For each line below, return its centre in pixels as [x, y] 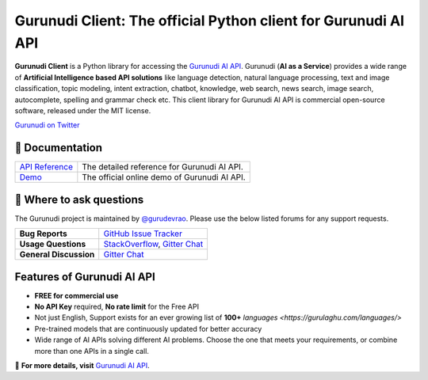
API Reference [46, 167]
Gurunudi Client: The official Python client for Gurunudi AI [209, 21]
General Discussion [57, 255]
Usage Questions [53, 244]
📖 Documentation [59, 148]
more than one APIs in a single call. [92, 351]
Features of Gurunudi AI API [85, 277]
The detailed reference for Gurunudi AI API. [162, 167]
